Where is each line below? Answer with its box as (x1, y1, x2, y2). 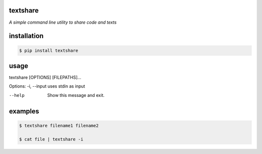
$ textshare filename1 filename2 (19, 123, 99, 128)
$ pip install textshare (19, 47, 79, 53)
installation (9, 32, 44, 40)
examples (9, 107, 39, 115)
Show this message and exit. (47, 92, 105, 98)
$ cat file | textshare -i (19, 136, 83, 142)
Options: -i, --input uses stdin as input (9, 83, 85, 89)
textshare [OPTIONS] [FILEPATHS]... (9, 75, 82, 80)
